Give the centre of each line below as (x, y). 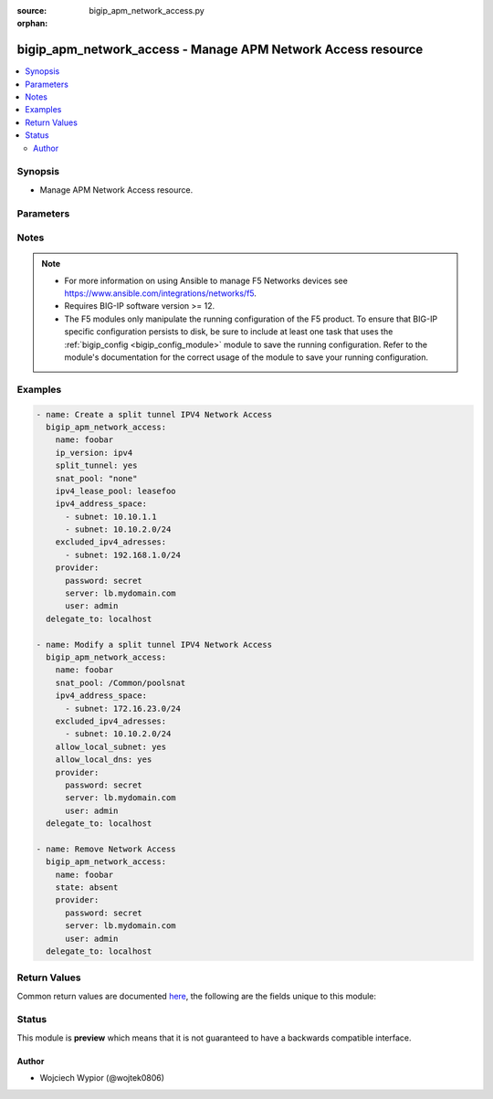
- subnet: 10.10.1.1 (111, 517)
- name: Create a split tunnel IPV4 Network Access (154, 414)
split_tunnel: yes (96, 465)
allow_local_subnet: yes (111, 746)
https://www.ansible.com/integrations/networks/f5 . (161, 293)
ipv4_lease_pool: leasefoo (116, 491)
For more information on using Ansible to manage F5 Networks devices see (206, 280)
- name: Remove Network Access (106, 849)
